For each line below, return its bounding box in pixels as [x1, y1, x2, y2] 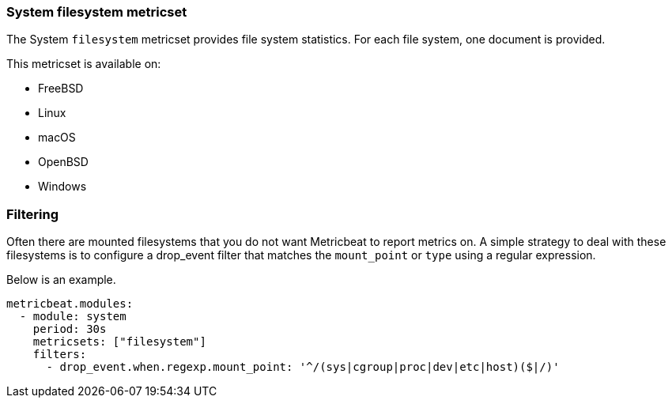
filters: [32, 348, 87, 361]
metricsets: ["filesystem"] [32, 335, 206, 349]
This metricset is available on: [6, 57, 161, 71]
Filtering [6, 206, 59, 222]
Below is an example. [6, 273, 116, 287]
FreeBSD [38, 81, 84, 96]
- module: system [19, 310, 126, 323]
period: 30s [32, 323, 107, 336]
